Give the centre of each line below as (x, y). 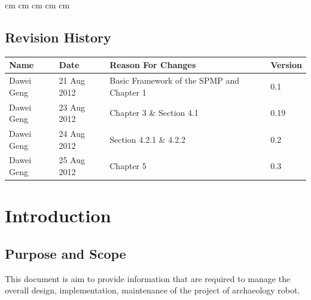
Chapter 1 (128, 92)
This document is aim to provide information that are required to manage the (148, 278)
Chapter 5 (128, 166)
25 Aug (72, 160)
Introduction (58, 215)
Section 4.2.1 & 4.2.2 (148, 139)
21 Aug (72, 80)
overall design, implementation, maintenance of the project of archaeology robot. (153, 290)
